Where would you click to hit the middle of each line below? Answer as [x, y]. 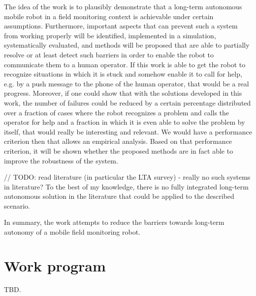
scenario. [17, 205]
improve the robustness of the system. [61, 160]
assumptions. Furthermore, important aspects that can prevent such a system [121, 26]
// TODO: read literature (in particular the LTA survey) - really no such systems [127, 177]
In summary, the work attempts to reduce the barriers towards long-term [114, 222]
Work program [55, 265]
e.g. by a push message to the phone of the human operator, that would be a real [127, 83]
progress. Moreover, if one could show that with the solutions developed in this [123, 93]
